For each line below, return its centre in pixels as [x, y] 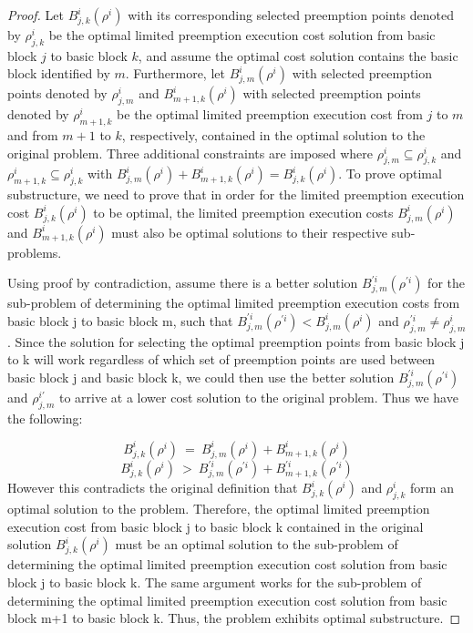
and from [33, 134]
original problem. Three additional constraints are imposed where [190, 153]
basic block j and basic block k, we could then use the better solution [201, 377]
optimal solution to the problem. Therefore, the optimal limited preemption [219, 509]
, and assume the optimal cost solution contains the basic [298, 55]
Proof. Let [36, 15]
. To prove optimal [390, 174]
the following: [45, 418]
